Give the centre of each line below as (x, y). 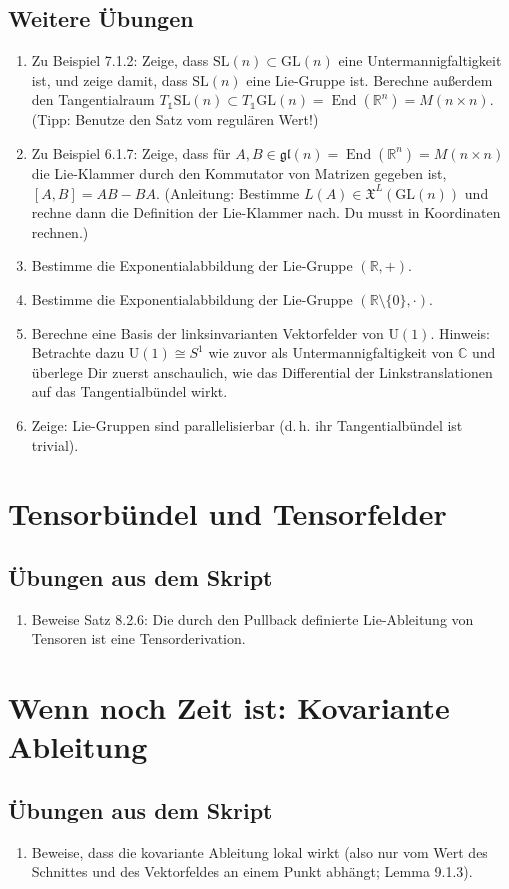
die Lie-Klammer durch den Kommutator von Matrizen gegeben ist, (239, 172)
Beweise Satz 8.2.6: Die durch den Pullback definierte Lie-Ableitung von (252, 618)
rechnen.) (60, 231)
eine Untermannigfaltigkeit (420, 60)
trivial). (55, 444)
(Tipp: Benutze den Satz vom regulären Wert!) (175, 119)
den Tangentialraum (93, 99)
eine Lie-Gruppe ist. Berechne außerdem (369, 79)
